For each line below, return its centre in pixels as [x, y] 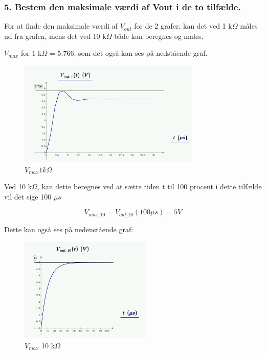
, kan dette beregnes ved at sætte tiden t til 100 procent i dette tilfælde [149, 186]
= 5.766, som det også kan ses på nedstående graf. [128, 53]
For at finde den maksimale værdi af [61, 26]
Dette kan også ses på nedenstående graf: [69, 229]
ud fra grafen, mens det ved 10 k [55, 36]
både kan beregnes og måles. [159, 36]
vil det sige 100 [28, 196]
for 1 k [31, 53]
